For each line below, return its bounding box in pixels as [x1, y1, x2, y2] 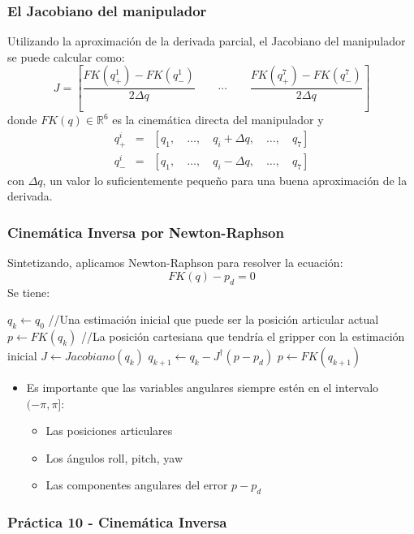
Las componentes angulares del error [45, 476, 228, 493]
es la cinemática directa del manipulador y [112, 111, 324, 128]
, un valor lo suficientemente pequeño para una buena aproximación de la [42, 171, 408, 188]
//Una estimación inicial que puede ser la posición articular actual [48, 311, 379, 328]
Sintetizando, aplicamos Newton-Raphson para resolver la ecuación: [7, 254, 343, 271]
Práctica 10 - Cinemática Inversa [7, 512, 227, 532]
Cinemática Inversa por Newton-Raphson [7, 222, 284, 242]
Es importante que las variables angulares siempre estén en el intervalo [26, 378, 379, 395]
